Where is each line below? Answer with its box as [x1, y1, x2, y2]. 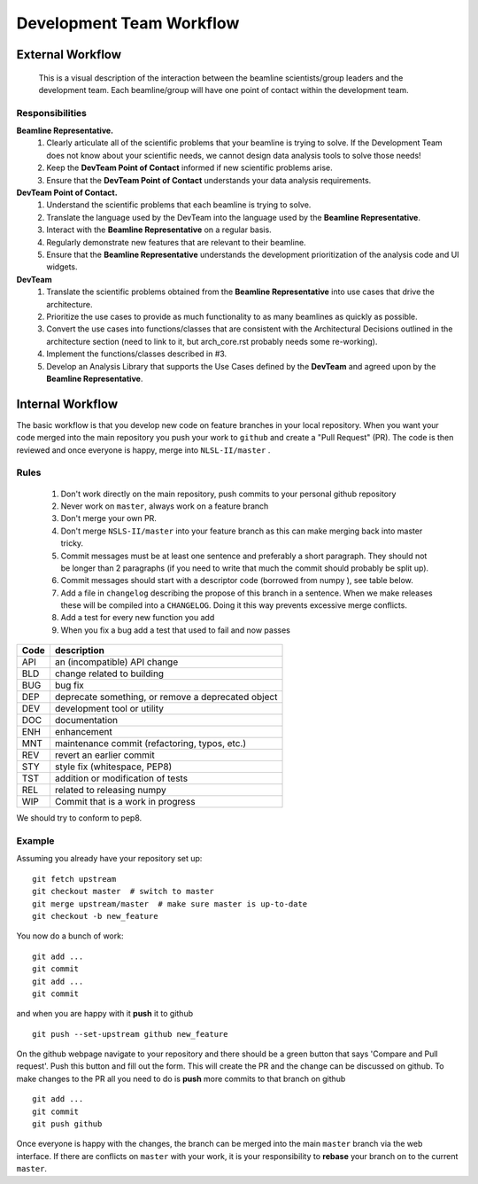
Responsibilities [16, 106, 88, 119]
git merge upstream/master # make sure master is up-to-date [32, 899, 308, 908]
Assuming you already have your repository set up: [16, 853, 203, 864]
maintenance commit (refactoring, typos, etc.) [54, 737, 247, 750]
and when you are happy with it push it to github [16, 1009, 194, 1019]
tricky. [60, 538, 84, 549]
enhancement [54, 726, 112, 738]
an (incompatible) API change [54, 656, 179, 668]
